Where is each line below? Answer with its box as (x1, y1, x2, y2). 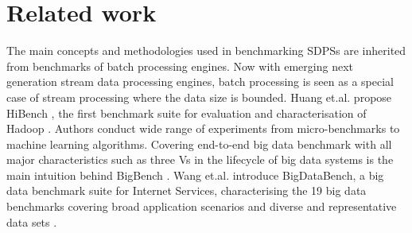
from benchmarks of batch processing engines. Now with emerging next (6, 57, 354, 74)
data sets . (6, 213, 57, 230)
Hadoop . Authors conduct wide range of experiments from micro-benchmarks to (6, 120, 400, 137)
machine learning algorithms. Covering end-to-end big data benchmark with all (6, 135, 392, 152)
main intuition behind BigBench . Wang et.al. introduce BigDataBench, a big (6, 166, 384, 183)
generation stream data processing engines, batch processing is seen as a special (6, 73, 394, 90)
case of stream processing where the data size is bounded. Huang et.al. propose (6, 88, 392, 105)
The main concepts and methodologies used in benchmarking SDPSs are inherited (6, 42, 406, 59)
